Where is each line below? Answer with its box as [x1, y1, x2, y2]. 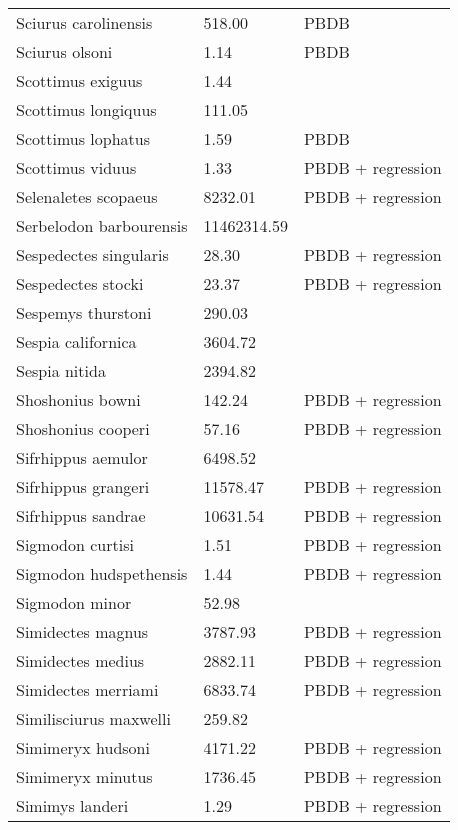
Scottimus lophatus [16, 127, 150, 150]
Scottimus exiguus [16, 69, 143, 92]
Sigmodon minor [16, 591, 132, 614]
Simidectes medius [16, 649, 145, 672]
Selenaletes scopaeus [16, 185, 158, 208]
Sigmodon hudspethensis [16, 562, 188, 585]
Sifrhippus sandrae [16, 504, 146, 527]
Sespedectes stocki [16, 272, 144, 295]
